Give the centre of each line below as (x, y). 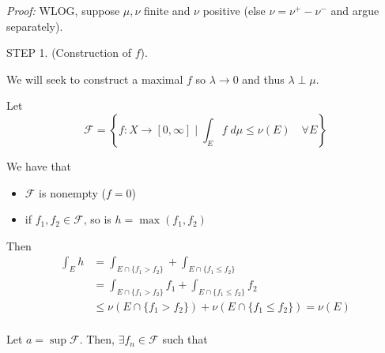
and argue (355, 10)
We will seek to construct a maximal (95, 79)
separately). (35, 26)
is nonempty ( (72, 192)
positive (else (234, 10)
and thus (263, 79)
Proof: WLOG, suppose (63, 10)
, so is (97, 219)
